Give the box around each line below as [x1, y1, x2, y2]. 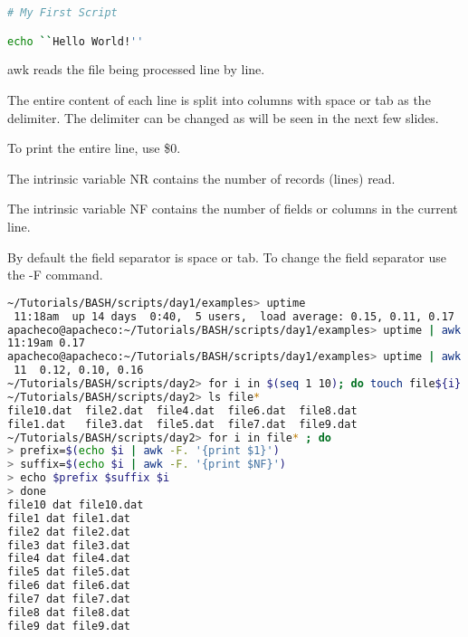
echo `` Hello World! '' [7, 34, 144, 48]
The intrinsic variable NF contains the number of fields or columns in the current [7, 199, 458, 218]
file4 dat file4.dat [7, 552, 131, 566]
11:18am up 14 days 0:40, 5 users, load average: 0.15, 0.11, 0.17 [14, 309, 454, 323]
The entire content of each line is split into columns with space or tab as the [7, 90, 431, 109]
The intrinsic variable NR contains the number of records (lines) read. [7, 168, 396, 187]
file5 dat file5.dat [7, 566, 131, 579]
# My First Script [7, 6, 118, 19]
